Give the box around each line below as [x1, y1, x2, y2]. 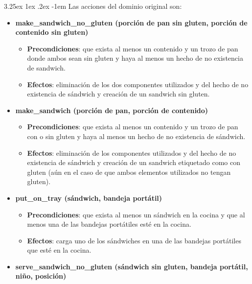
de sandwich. [27, 62, 66, 72]
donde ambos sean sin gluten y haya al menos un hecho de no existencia [27, 53, 243, 63]
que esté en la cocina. [27, 245, 92, 255]
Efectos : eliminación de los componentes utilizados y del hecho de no [27, 147, 236, 158]
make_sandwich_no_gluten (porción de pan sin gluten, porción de [15, 17, 248, 27]
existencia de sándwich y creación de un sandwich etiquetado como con [27, 157, 240, 167]
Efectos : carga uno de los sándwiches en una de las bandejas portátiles [27, 235, 241, 245]
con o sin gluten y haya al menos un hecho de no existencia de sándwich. [27, 131, 246, 141]
